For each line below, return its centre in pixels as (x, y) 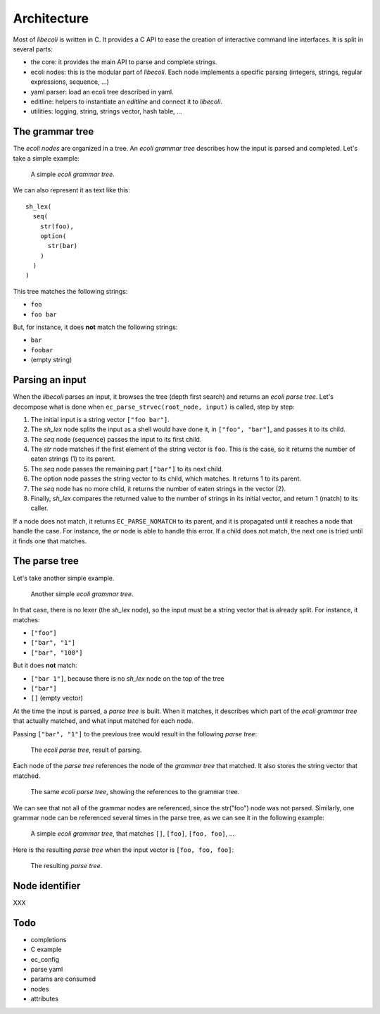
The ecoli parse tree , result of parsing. (86, 750)
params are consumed (63, 979)
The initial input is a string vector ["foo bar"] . (100, 419)
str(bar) (63, 246)
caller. (39, 508)
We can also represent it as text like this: (71, 190)
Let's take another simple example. (64, 578)
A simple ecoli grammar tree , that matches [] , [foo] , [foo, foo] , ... (133, 834)
